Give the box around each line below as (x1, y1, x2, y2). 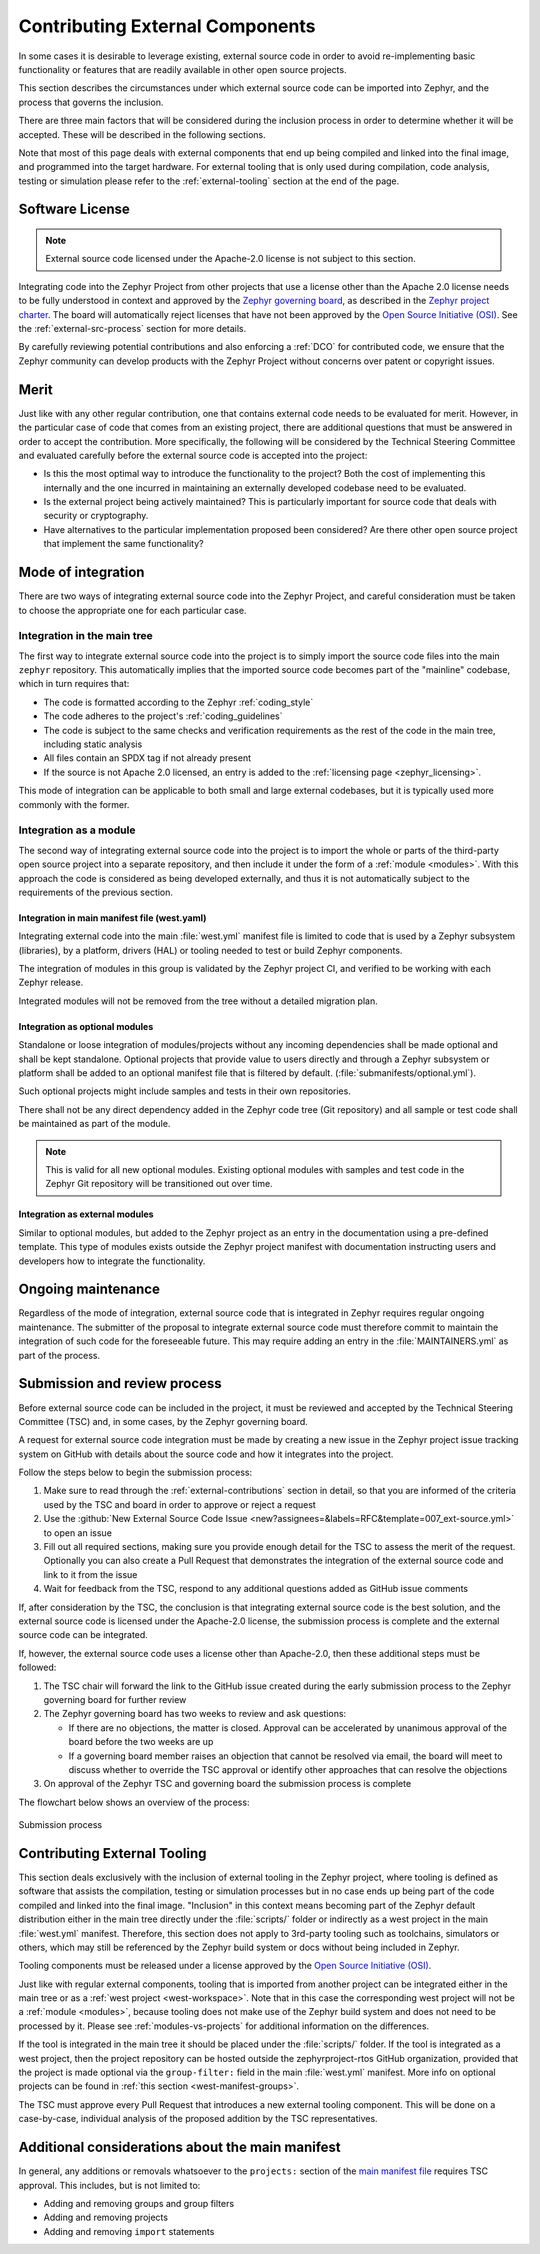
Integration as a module (18, 823, 136, 837)
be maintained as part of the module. (18, 1118, 171, 1130)
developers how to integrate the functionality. (18, 1255, 206, 1267)
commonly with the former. (18, 798, 130, 810)
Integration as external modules (18, 1208, 154, 1220)
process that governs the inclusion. (18, 96, 164, 108)
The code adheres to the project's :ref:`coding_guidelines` (43, 710, 283, 722)
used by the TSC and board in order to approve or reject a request (43, 1498, 317, 1510)
